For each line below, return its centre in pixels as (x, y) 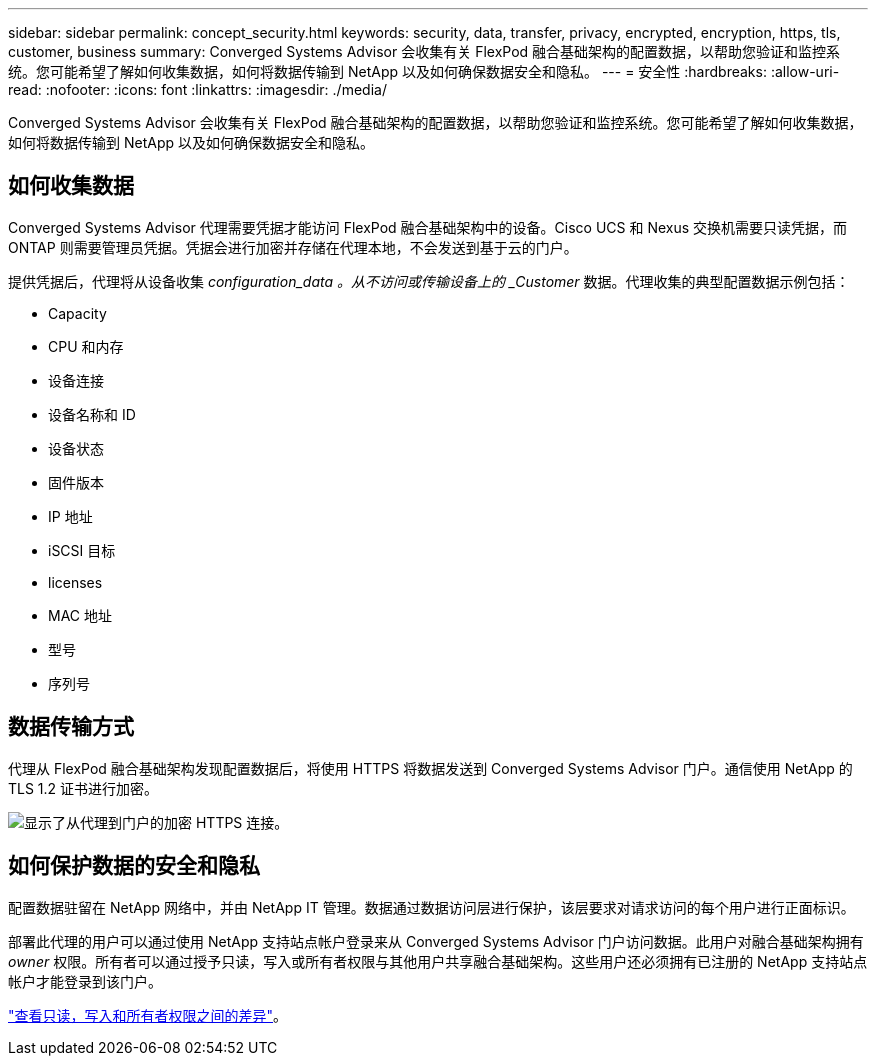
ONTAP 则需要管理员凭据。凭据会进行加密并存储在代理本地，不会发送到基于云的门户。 (293, 247)
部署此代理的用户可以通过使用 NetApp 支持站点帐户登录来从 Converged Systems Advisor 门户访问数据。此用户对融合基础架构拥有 (436, 941)
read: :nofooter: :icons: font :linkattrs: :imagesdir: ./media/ (197, 89)
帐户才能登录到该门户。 (85, 981)
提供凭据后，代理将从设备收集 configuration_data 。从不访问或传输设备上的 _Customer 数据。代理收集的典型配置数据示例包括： (429, 281)
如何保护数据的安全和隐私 (134, 866)
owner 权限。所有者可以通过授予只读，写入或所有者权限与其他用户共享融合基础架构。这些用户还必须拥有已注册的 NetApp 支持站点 (438, 961)
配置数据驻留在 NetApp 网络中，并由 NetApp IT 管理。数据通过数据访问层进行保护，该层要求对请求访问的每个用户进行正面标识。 (431, 907)
